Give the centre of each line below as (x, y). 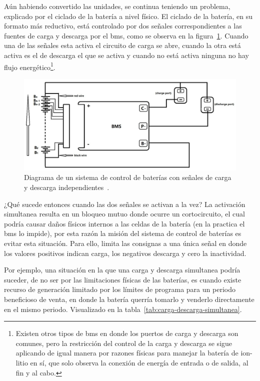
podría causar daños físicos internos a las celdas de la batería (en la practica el (124, 223)
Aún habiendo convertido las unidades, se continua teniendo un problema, (117, 6)
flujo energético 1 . (30, 66)
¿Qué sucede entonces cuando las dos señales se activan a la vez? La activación (125, 204)
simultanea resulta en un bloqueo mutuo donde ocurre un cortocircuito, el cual (124, 214)
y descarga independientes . (67, 187)
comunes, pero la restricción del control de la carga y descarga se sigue (124, 343)
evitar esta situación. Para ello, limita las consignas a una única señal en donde (125, 243)
